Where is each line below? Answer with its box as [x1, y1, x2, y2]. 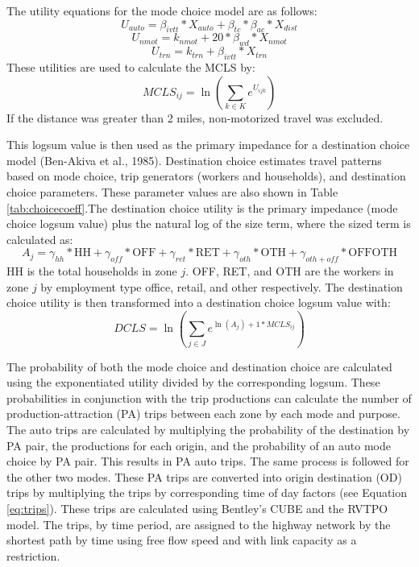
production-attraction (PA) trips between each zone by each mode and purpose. [6, 405, 400, 422]
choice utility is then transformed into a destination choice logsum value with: [6, 294, 391, 311]
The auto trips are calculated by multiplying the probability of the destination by [6, 421, 410, 437]
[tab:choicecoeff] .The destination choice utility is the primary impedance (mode [6, 199, 398, 216]
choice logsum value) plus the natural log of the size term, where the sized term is [6, 215, 411, 232]
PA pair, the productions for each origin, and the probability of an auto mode [6, 437, 391, 453]
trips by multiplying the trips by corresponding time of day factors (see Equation [6, 484, 408, 501]
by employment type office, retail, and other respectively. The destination [40, 278, 403, 295]
